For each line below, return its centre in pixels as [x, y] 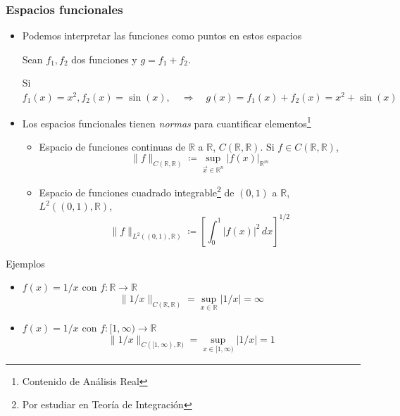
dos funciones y [104, 59]
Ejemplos [25, 263]
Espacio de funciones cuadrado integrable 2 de [137, 191]
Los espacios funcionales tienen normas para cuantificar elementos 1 [167, 122]
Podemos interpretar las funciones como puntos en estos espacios [162, 36]
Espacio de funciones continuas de [112, 146]
